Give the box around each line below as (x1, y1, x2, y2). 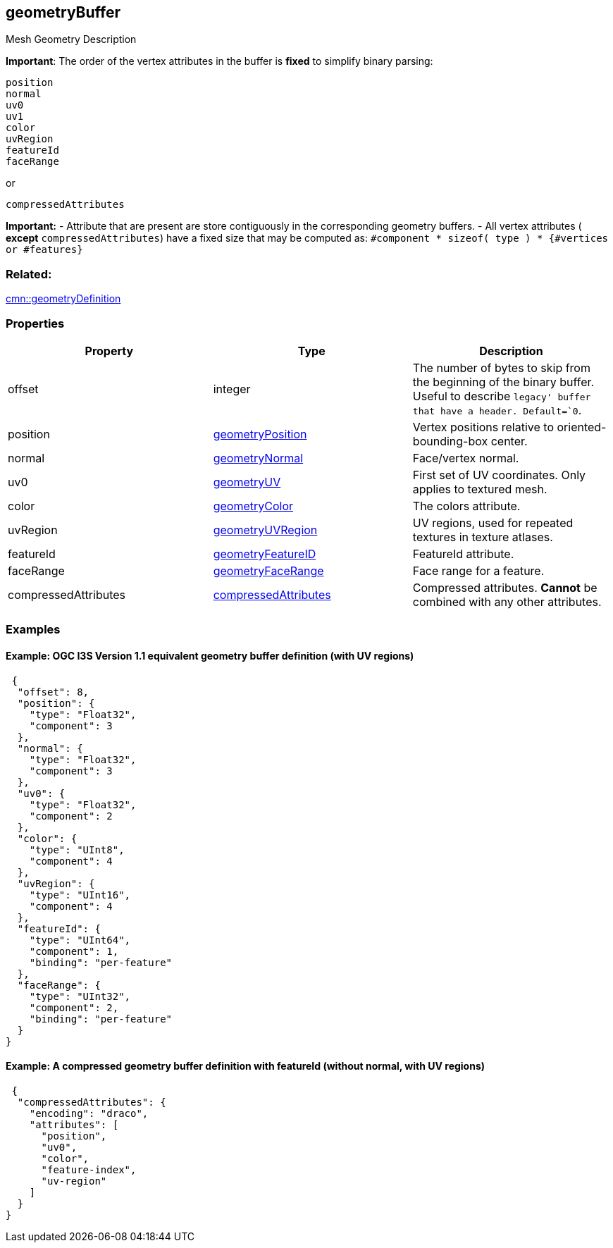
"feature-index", (41, 1163, 137, 1175)
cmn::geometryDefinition (6, 292, 121, 305)
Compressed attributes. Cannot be (412, 580, 597, 595)
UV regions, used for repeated (412, 515, 574, 530)
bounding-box (412, 433, 488, 448)
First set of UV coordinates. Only (412, 467, 586, 482)
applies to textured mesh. (412, 481, 547, 496)
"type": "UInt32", (29, 990, 131, 1002)
